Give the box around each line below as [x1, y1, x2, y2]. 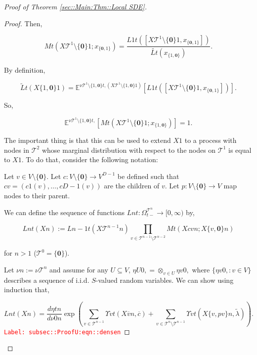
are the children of [104, 180, 160, 191]
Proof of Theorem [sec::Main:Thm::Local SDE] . [4, 1, 147, 11]
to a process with [184, 135, 237, 145]
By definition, [4, 65, 45, 75]
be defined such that [117, 171, 179, 181]
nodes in [4, 144, 30, 155]
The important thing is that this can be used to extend [4, 135, 171, 145]
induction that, [4, 284, 49, 295]
